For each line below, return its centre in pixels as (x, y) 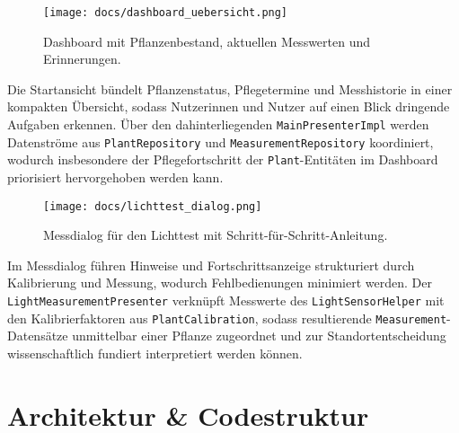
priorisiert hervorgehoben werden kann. (115, 177)
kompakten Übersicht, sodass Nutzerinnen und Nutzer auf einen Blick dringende (229, 106)
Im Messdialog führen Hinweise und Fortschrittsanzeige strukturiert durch (211, 265)
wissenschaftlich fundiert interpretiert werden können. (155, 353)
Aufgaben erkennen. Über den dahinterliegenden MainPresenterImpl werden (218, 124)
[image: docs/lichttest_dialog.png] (153, 206)
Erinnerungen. (82, 59)
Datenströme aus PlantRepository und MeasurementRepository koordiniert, (221, 141)
